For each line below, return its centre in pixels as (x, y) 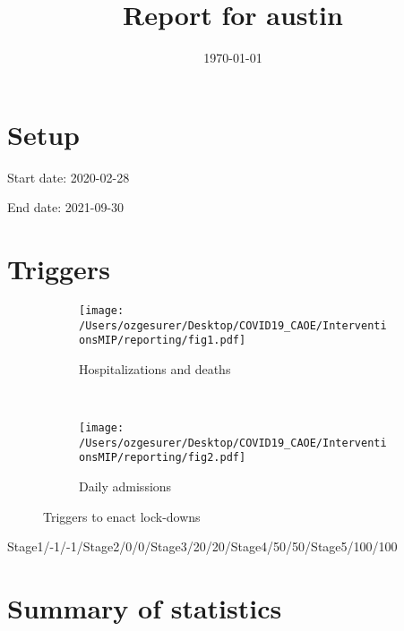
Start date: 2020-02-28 (69, 177)
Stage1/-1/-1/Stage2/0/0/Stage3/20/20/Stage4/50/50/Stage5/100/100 (202, 546)
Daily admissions (125, 486)
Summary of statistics (145, 608)
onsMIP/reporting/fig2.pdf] (163, 458)
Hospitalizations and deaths (155, 368)
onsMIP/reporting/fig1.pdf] (163, 341)
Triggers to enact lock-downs (122, 516)
